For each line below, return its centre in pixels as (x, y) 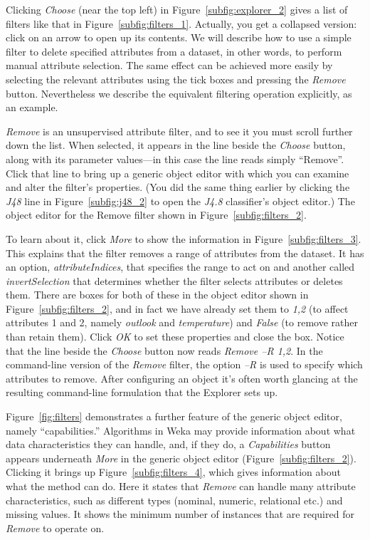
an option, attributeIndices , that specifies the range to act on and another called (180, 267)
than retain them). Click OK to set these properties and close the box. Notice (175, 337)
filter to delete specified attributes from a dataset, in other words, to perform (174, 51)
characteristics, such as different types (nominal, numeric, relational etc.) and (174, 500)
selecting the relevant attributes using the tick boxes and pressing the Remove (176, 79)
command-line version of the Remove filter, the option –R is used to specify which (184, 364)
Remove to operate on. (55, 528)
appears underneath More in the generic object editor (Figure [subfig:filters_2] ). (181, 458)
